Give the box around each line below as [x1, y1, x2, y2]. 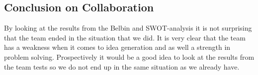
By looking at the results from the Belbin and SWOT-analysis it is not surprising [4, 23, 252, 33]
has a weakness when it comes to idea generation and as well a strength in [4, 42, 231, 52]
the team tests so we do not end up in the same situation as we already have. [4, 61, 240, 72]
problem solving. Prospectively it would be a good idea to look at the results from [4, 51, 255, 62]
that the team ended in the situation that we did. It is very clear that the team [4, 32, 246, 42]
